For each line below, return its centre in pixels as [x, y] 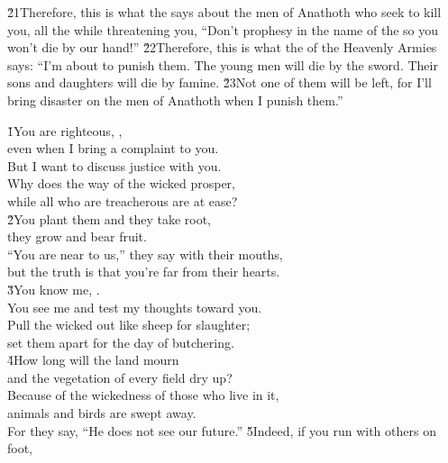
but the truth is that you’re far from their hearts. [144, 272]
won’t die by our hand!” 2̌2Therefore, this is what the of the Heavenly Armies [222, 47]
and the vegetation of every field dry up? [120, 377]
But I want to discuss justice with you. [114, 165]
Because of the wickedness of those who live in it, [143, 395]
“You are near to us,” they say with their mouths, [145, 254]
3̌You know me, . [54, 289]
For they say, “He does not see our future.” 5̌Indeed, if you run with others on [222, 430]
